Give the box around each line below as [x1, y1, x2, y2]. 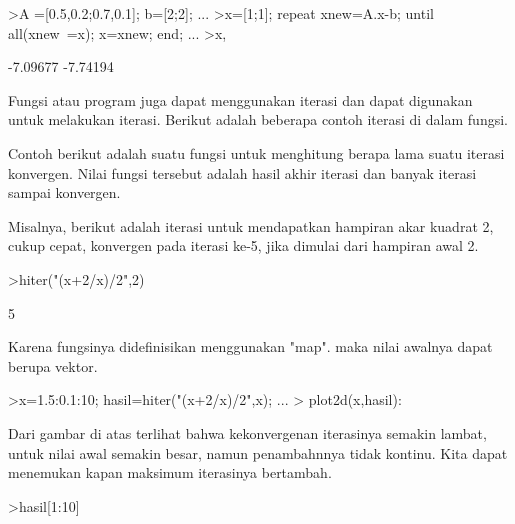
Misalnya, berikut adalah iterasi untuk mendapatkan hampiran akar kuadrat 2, [8, 215, 494, 236]
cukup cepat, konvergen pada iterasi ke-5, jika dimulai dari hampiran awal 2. [8, 235, 479, 256]
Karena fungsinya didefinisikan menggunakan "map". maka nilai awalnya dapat [8, 336, 493, 357]
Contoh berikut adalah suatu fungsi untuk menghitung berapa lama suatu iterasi [8, 142, 505, 163]
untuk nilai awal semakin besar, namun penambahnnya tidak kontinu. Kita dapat [8, 442, 508, 463]
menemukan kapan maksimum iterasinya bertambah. [8, 462, 332, 483]
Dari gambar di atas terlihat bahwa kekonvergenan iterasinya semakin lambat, [8, 422, 487, 443]
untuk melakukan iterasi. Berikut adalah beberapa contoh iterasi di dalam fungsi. [8, 109, 508, 130]
